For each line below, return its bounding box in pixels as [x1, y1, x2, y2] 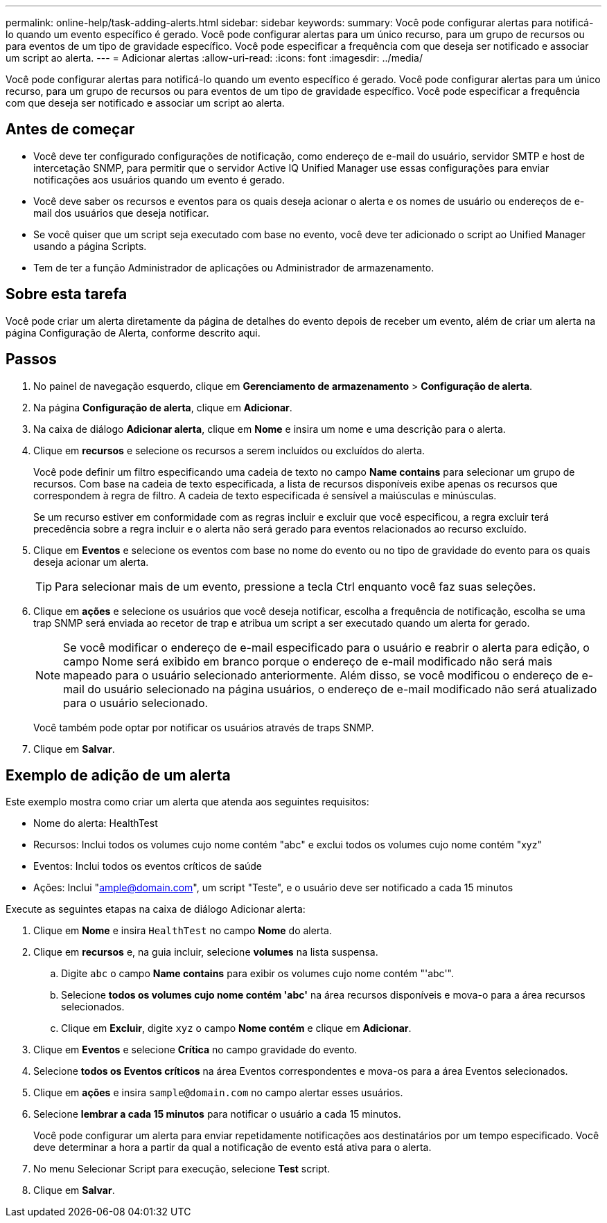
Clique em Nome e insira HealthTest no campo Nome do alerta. [33, 925, 332, 937]
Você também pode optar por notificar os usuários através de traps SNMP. [33, 721, 374, 733]
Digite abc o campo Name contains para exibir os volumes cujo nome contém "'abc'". [61, 967, 455, 980]
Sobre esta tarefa [6, 285, 127, 303]
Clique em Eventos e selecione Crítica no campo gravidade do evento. [33, 1044, 358, 1056]
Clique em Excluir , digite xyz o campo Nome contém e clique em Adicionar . [61, 1022, 412, 1035]
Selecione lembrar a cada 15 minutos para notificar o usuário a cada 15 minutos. [33, 1108, 401, 1121]
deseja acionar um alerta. [33, 555, 149, 568]
